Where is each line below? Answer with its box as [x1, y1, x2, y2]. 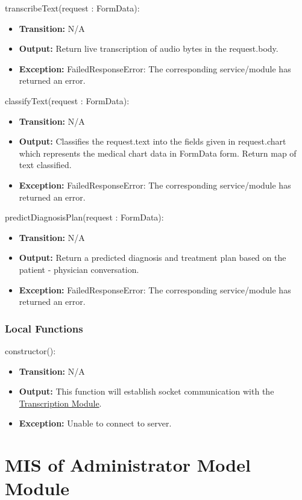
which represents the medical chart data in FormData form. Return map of [19, 146, 297, 159]
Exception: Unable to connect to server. [19, 417, 172, 430]
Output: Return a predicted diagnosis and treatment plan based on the [19, 251, 286, 264]
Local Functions [5, 320, 83, 336]
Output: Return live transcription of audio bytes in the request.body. [19, 42, 278, 55]
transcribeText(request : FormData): [5, 2, 140, 14]
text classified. [19, 158, 72, 171]
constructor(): [5, 344, 56, 357]
